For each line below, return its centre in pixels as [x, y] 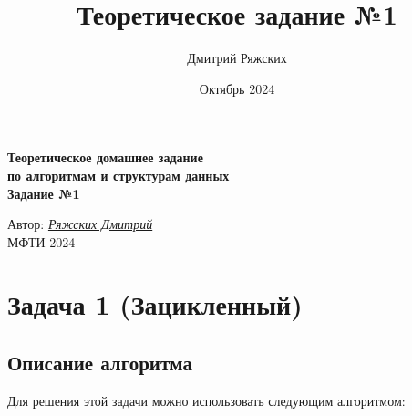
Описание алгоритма [100, 363]
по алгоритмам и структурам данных [118, 175]
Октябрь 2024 [237, 88]
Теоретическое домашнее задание [105, 157]
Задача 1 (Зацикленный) [155, 304]
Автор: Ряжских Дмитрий [80, 224]
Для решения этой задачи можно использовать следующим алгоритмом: [206, 400]
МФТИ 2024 [41, 241]
